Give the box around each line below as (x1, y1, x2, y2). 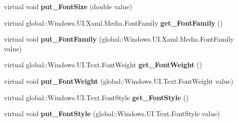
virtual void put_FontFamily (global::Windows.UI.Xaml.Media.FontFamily (4, 34, 234, 44)
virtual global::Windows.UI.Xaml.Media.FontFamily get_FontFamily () (4, 17, 223, 28)
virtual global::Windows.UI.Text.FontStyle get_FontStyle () (4, 92, 189, 102)
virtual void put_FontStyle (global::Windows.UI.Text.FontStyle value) (4, 108, 220, 119)
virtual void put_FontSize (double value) (4, 1, 132, 11)
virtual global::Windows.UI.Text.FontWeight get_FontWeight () (4, 60, 202, 70)
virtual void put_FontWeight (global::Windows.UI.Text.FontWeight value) (4, 76, 234, 86)
